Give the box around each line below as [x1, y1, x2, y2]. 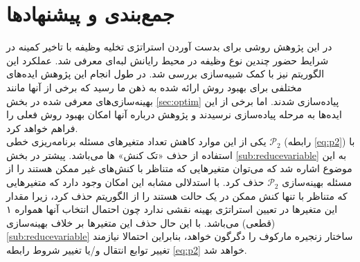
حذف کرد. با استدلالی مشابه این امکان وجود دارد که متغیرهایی [6, 175, 264, 189]
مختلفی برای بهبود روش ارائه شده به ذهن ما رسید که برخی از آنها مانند [6, 79, 302, 94]
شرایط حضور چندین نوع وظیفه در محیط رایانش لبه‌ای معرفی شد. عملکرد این [6, 53, 329, 67]
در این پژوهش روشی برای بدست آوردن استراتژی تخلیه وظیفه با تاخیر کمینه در [6, 39, 332, 54]
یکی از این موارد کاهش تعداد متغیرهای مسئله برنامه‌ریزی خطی [6, 134, 267, 149]
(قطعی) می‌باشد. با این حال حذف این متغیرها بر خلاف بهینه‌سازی [6, 215, 276, 230]
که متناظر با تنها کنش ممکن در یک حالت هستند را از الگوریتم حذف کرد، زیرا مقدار [6, 188, 348, 203]
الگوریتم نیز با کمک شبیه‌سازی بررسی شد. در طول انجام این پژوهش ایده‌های [6, 66, 325, 81]
